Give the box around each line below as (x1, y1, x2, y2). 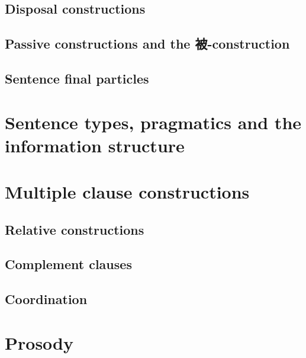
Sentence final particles (5, 69, 149, 87)
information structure (5, 133, 185, 157)
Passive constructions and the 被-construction (5, 34, 290, 53)
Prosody (5, 330, 73, 354)
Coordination (5, 290, 88, 308)
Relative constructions (5, 220, 144, 238)
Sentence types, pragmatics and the (5, 110, 302, 134)
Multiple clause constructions (5, 180, 250, 204)
